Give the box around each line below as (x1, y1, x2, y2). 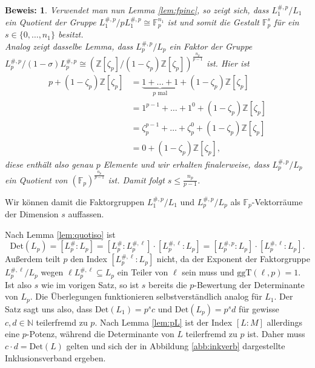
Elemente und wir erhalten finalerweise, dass (103, 157, 270, 170)
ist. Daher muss (247, 327, 305, 340)
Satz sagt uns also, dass (5, 302, 93, 315)
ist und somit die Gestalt (167, 15, 259, 28)
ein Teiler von (117, 266, 168, 278)
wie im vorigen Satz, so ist (41, 278, 139, 291)
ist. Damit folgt (108, 173, 165, 186)
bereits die (148, 278, 187, 291)
